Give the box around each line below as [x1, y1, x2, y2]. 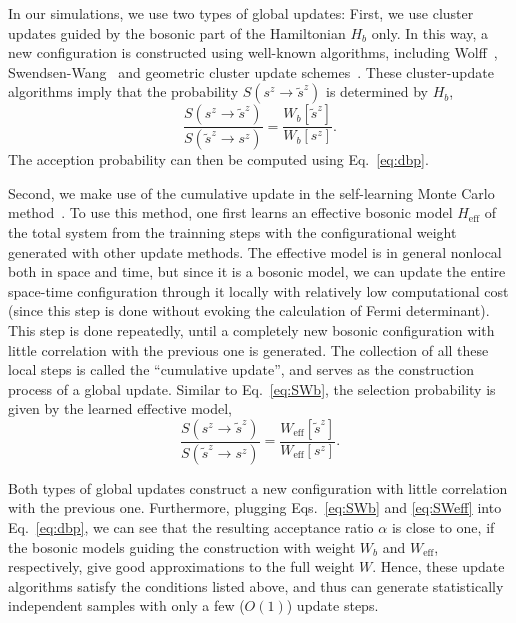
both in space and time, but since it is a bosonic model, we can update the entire [8, 261, 506, 282]
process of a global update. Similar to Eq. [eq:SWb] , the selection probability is [8, 378, 496, 399]
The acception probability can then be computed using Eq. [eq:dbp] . [8, 149, 429, 170]
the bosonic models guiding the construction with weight [8, 536, 356, 557]
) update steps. [286, 595, 379, 616]
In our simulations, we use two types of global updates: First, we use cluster [8, 3, 474, 23]
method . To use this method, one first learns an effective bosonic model [8, 202, 453, 223]
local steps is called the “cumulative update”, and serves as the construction [8, 359, 475, 380]
